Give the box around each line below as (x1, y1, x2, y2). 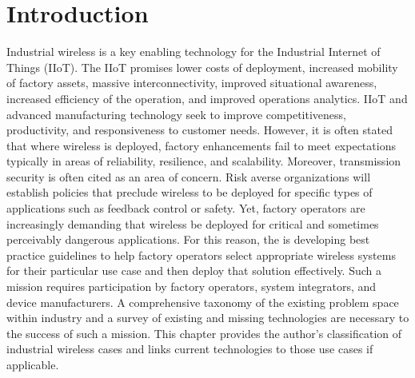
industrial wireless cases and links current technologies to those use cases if (6, 340, 373, 357)
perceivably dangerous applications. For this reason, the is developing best (6, 231, 370, 248)
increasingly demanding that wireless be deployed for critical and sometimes (6, 215, 379, 232)
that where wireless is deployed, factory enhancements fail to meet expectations (6, 137, 396, 153)
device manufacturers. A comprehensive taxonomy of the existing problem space (6, 293, 399, 310)
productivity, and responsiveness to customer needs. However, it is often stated (6, 121, 393, 138)
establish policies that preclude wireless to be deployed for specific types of (6, 184, 373, 201)
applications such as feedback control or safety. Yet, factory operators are (6, 200, 365, 217)
